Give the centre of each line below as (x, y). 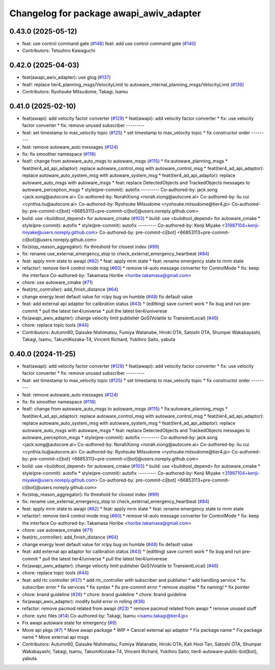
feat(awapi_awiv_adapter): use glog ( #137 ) (66, 77)
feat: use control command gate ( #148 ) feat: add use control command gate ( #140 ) (109, 44)
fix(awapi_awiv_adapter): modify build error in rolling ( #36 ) (84, 601)
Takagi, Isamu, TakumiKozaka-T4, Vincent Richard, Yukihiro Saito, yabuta (99, 339)
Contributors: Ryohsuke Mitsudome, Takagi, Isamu (75, 92)
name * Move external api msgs (56, 637)
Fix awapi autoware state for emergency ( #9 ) (70, 623)
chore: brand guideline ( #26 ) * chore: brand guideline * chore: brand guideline (104, 594)
